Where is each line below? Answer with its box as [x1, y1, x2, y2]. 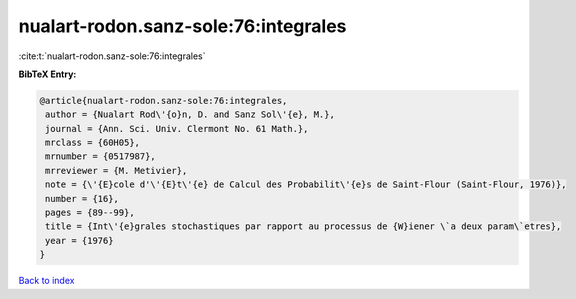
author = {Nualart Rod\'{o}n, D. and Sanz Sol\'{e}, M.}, [45, 109, 335, 120]
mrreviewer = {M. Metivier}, [45, 165, 188, 176]
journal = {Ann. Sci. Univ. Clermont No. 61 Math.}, [45, 123, 309, 134]
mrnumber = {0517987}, [45, 151, 157, 162]
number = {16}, [45, 193, 120, 204]
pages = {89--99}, [45, 207, 135, 219]
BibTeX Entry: [18, 68, 77, 80]
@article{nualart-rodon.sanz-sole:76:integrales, [39, 95, 288, 106]
